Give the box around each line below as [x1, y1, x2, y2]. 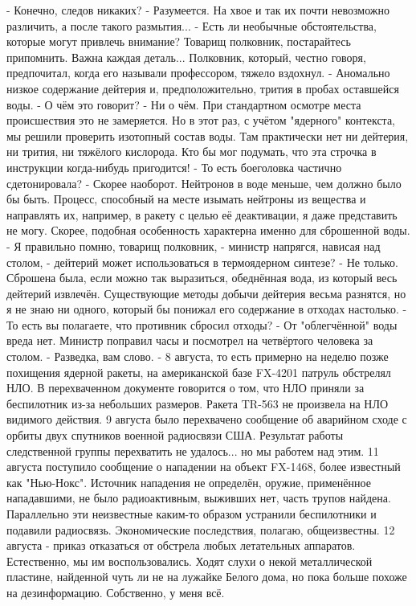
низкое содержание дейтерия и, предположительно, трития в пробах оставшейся [6, 80, 399, 96]
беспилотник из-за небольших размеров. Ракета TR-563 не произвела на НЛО [6, 395, 389, 412]
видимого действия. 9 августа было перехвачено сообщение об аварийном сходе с [6, 411, 407, 428]
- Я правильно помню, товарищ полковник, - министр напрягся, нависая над [6, 237, 381, 254]
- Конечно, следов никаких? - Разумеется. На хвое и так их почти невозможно [6, 2, 390, 18]
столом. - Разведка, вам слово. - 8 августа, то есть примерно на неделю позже [6, 348, 389, 365]
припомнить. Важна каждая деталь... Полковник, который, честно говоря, [6, 48, 366, 65]
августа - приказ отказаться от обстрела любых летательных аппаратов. [6, 537, 356, 554]
